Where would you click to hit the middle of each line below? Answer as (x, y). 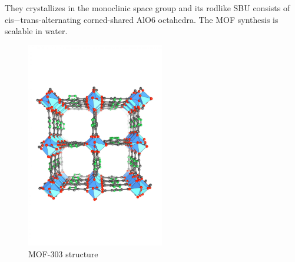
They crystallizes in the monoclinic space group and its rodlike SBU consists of (147, 8)
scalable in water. (36, 31)
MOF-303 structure (63, 253)
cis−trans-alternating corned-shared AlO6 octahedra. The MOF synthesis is (142, 19)
